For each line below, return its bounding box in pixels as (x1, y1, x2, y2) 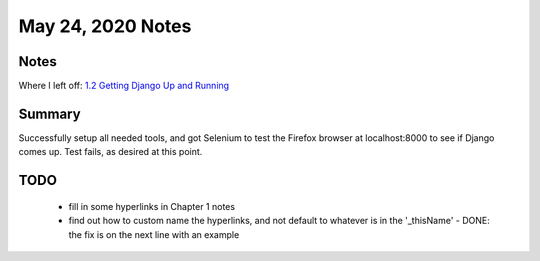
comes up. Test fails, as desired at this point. (18, 146, 203, 158)
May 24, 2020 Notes (18, 15, 192, 37)
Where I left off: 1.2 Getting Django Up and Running (18, 80, 230, 92)
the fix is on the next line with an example (68, 228, 240, 240)
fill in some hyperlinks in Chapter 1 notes (68, 200, 235, 212)
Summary (18, 105, 81, 122)
